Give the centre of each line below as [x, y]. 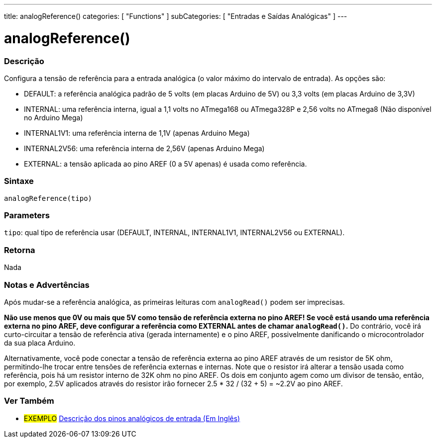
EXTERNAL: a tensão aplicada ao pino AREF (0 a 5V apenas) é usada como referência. [165, 164]
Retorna [20, 250]
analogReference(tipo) [48, 198]
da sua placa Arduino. [40, 343]
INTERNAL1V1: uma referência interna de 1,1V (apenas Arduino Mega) [137, 133]
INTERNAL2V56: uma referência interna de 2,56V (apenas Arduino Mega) [144, 148]
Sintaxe [19, 181]
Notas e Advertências [47, 285]
